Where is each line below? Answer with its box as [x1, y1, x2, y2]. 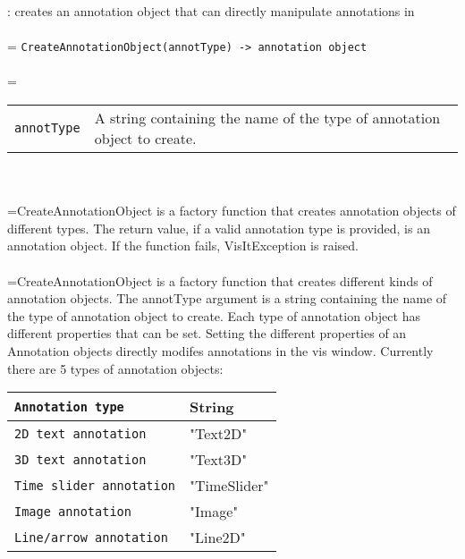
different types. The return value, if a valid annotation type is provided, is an [7, 218, 430, 237]
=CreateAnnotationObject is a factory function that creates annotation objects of [7, 201, 456, 220]
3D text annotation [14, 452, 147, 467]
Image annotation [14, 504, 131, 519]
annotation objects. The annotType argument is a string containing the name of [7, 289, 447, 308]
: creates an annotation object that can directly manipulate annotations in [7, 2, 415, 20]
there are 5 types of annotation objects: [7, 359, 224, 377]
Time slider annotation [14, 478, 176, 493]
